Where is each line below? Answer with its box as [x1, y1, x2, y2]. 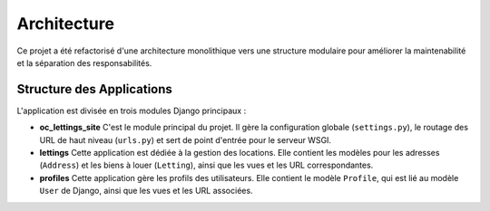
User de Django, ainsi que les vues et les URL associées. [39, 186, 253, 197]
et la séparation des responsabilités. [16, 57, 152, 68]
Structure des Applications [16, 82, 172, 97]
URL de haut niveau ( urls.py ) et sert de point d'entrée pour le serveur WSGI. [39, 134, 331, 145]
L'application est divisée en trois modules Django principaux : [16, 105, 247, 116]
